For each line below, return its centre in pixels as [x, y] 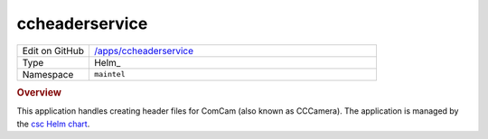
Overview [39, 92]
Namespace [48, 74]
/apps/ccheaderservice [144, 51]
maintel [109, 74]
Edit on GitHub [53, 51]
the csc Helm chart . [53, 124]
